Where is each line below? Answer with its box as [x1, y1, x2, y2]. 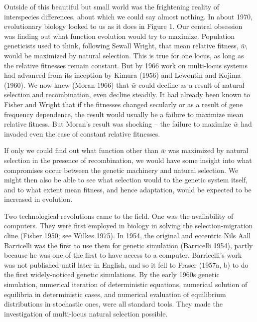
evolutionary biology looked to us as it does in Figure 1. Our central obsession [4, 21, 243, 31]
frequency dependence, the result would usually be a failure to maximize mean [4, 109, 244, 119]
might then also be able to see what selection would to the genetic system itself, [4, 174, 248, 185]
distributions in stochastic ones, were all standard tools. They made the [4, 299, 223, 309]
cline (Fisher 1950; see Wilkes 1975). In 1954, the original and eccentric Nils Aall [4, 230, 251, 241]
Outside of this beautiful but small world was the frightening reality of [4, 1, 220, 11]
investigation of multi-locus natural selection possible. [4, 308, 168, 319]
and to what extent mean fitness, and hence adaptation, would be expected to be [4, 184, 252, 194]
